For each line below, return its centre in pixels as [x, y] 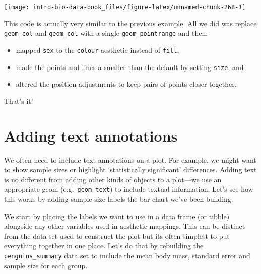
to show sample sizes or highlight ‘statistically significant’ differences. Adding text [130, 169]
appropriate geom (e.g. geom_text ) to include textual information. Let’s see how [129, 189]
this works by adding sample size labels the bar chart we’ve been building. [119, 199]
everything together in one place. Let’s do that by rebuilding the [104, 246]
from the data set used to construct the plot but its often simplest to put [117, 235]
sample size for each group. [46, 265]
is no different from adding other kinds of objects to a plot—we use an [113, 179]
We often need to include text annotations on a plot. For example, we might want [130, 159]
